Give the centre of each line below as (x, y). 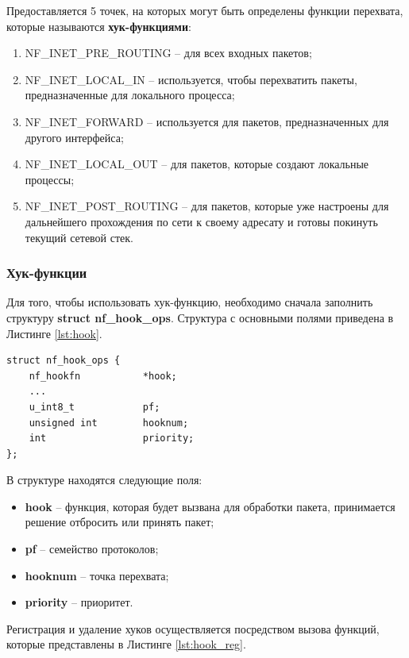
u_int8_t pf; (95, 407)
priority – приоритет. (79, 602)
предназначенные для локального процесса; (130, 95)
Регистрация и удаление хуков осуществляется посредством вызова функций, (193, 628)
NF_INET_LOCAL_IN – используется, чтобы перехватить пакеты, (191, 79)
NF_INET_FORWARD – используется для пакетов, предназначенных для (207, 121)
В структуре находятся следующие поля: (104, 480)
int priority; (112, 439)
